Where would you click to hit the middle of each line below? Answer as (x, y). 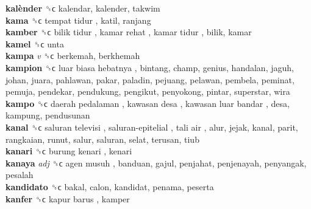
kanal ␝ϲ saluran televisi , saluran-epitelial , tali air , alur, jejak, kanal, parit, (152, 127)
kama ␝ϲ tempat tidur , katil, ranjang (78, 20)
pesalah (20, 175)
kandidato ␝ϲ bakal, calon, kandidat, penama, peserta (110, 186)
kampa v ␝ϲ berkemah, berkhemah (73, 56)
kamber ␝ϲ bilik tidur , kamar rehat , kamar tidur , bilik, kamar (129, 32)
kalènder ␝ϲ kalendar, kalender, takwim (83, 8)
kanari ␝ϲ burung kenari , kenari (69, 151)
